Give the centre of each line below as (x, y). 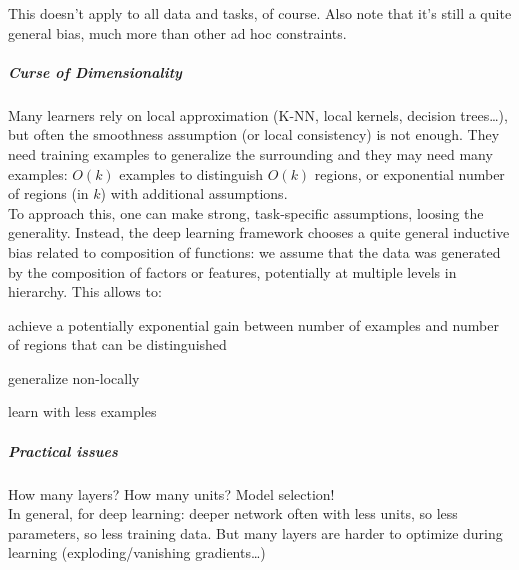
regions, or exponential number (409, 173)
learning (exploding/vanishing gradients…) (137, 552)
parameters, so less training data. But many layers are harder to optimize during (255, 532)
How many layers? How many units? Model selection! (171, 493)
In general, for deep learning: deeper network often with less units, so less (233, 513)
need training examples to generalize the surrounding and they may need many (250, 153)
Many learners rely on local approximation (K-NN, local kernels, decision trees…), (258, 114)
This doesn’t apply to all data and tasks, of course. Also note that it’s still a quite (260, 13)
